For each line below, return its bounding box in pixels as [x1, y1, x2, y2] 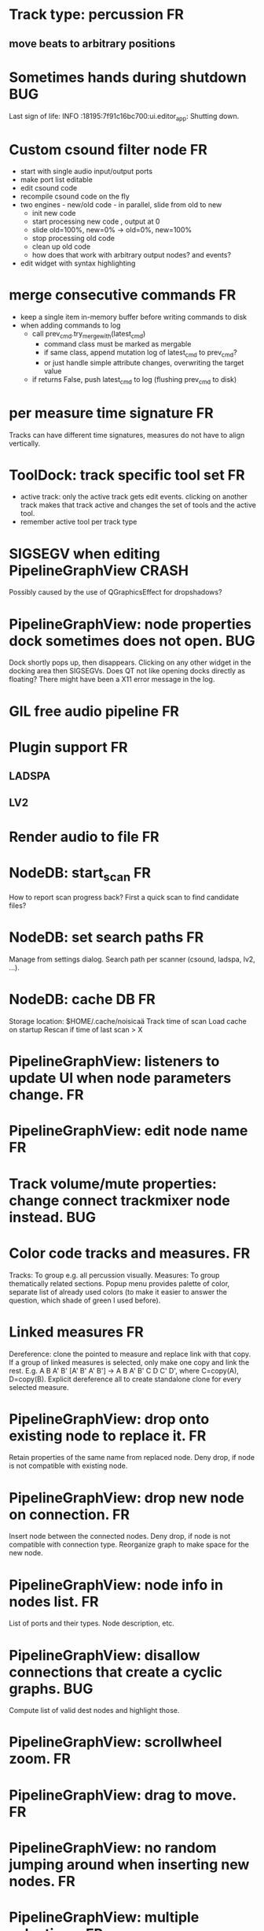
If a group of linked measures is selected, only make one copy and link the [9, 1357, 250, 1367]
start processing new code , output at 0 [31, 217, 160, 226]
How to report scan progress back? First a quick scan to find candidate [9, 892, 239, 902]
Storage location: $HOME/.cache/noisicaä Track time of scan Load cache [9, 1017, 247, 1026]
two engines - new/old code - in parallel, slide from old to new [20, 200, 222, 209]
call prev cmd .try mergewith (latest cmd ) [31, 329, 146, 340]
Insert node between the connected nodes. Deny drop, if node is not [9, 1532, 231, 1541]
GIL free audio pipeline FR [9, 702, 180, 720]
